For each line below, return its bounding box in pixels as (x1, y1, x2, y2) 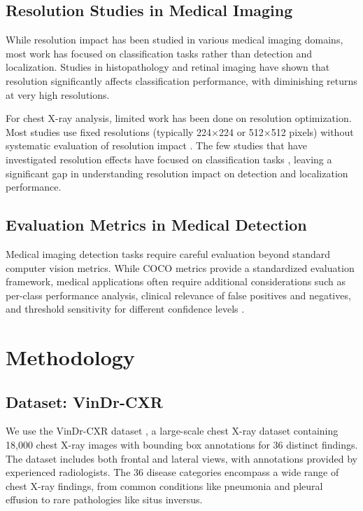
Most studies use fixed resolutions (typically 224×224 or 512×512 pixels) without (6, 124, 354, 139)
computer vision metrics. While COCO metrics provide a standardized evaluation (6, 260, 355, 275)
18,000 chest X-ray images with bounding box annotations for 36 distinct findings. (6, 437, 358, 452)
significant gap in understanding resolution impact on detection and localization (6, 165, 348, 180)
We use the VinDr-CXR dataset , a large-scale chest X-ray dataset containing (6, 423, 339, 438)
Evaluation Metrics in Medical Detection (6, 214, 307, 236)
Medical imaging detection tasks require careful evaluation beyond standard (6, 246, 330, 261)
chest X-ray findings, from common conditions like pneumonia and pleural (6, 478, 323, 493)
